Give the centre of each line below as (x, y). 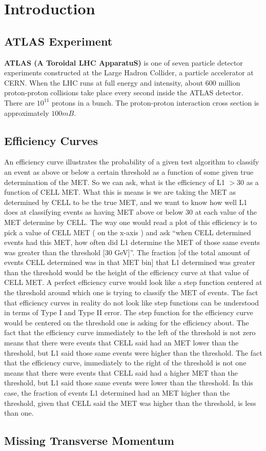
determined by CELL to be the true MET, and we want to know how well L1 (126, 202)
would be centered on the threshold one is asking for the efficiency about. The (127, 322)
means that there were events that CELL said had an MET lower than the (121, 343)
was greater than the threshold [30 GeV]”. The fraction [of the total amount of (127, 252)
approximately (27, 112)
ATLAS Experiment (58, 41)
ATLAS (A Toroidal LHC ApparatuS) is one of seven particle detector (124, 62)
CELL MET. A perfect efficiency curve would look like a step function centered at (133, 282)
